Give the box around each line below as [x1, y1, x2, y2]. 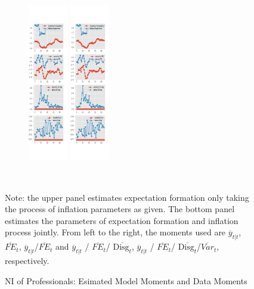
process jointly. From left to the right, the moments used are [5, 226, 226, 238]
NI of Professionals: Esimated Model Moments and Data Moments [5, 274, 247, 287]
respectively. [5, 254, 49, 266]
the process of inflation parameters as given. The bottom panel [5, 203, 235, 215]
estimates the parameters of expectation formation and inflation [5, 214, 238, 226]
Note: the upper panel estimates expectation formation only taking [5, 191, 249, 203]
